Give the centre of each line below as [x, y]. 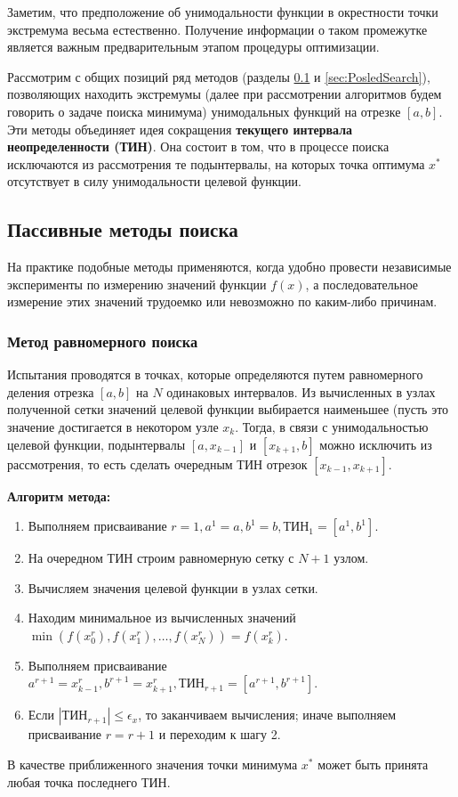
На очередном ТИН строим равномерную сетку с [161, 558]
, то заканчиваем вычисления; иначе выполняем [267, 715]
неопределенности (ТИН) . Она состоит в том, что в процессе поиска [198, 146]
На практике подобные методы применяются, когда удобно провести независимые [229, 267]
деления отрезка [51, 391]
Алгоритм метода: [59, 496]
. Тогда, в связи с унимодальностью [332, 426]
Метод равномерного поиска [103, 341]
